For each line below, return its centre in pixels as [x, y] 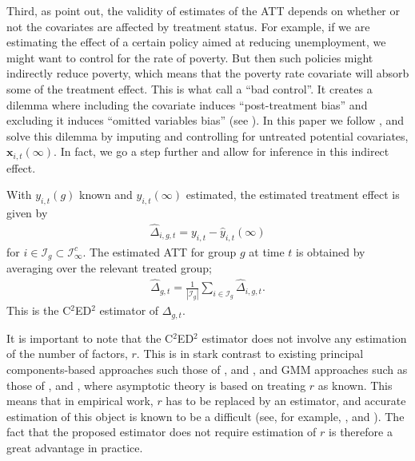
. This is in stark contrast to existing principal [250, 354]
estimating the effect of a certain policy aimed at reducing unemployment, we [196, 42]
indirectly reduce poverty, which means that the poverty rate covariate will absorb [208, 73]
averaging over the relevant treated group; [109, 268]
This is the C [39, 310]
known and [106, 195]
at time [267, 251]
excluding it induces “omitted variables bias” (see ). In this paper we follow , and [206, 120]
